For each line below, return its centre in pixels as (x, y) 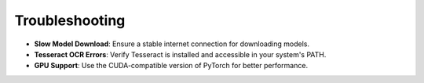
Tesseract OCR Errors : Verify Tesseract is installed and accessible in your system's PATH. (180, 54)
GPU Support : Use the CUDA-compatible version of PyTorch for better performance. (171, 66)
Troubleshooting (70, 20)
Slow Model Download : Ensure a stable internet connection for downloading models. (172, 44)
